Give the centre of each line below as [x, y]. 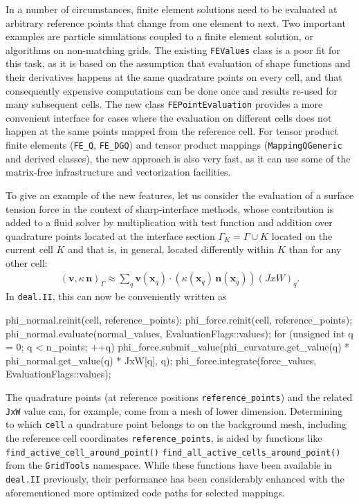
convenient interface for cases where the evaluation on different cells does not [169, 117]
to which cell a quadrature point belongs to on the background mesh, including [176, 424]
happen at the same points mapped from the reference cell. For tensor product [172, 131]
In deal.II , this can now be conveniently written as [116, 296]
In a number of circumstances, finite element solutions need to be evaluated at [172, 9]
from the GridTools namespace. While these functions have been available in [169, 465]
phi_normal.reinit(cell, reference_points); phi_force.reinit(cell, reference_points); [179, 319]
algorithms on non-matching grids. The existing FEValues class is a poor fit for [173, 49]
